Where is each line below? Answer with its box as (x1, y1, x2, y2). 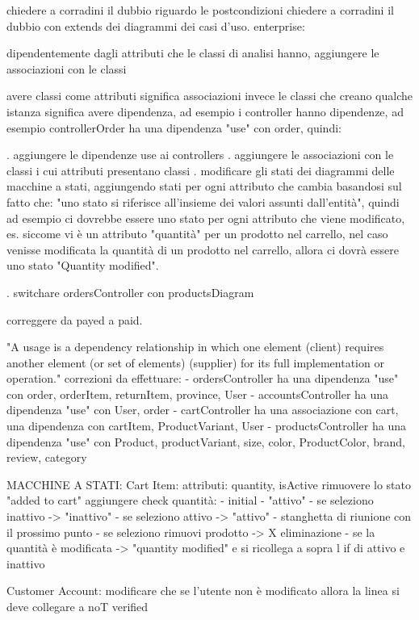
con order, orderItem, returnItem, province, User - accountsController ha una (6, 385, 389, 402)
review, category (6, 449, 87, 466)
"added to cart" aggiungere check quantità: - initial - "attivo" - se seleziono (6, 492, 374, 509)
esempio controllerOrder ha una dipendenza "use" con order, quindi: (6, 119, 341, 136)
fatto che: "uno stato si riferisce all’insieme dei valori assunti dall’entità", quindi (6, 193, 400, 210)
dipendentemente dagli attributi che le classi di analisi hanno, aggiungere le (6, 44, 379, 61)
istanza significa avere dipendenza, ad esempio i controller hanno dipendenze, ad (6, 103, 404, 119)
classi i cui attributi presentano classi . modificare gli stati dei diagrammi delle (6, 161, 395, 178)
